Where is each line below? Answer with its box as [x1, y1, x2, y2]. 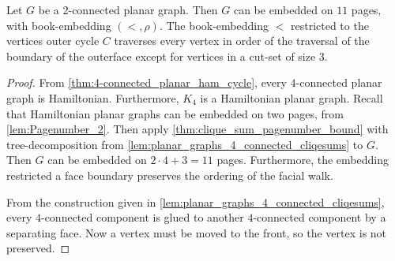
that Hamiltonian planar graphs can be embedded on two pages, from [6, 105, 344, 121]
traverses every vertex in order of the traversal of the [114, 32, 370, 49]
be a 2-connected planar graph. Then [38, 2, 218, 17]
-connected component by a [253, 209, 386, 226]
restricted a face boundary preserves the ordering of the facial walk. [6, 166, 333, 183]
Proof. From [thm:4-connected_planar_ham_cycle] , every [6, 74, 287, 91]
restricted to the [290, 17, 369, 33]
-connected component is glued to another [40, 209, 244, 226]
